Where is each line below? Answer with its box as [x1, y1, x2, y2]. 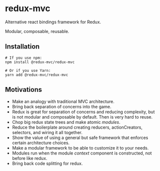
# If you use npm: [5, 55, 42, 60]
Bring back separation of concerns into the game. [12, 103, 112, 109]
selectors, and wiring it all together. [12, 129, 82, 135]
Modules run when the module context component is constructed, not [12, 150, 152, 156]
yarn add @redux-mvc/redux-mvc [5, 72, 68, 77]
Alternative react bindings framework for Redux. [5, 19, 101, 25]
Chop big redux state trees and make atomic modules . [12, 119, 120, 125]
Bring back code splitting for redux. [12, 160, 83, 166]
